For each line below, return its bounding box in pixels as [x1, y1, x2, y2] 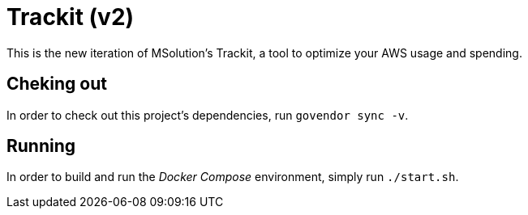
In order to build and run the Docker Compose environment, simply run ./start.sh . [6, 170, 459, 184]
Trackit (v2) [6, 3, 135, 31]
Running [6, 136, 76, 157]
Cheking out [6, 74, 107, 95]
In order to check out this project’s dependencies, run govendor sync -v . [6, 107, 409, 122]
